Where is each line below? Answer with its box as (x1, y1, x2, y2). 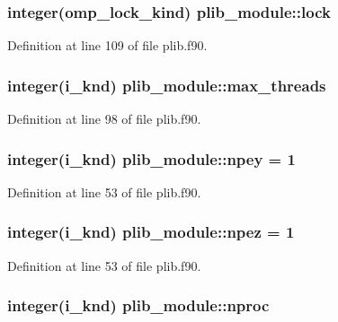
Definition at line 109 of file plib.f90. (7, 36, 208, 55)
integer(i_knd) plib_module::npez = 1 (7, 221, 295, 243)
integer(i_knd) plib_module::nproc (7, 294, 270, 317)
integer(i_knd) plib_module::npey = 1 (7, 147, 296, 170)
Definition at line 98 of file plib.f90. (7, 109, 201, 128)
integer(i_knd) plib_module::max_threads (7, 74, 326, 96)
